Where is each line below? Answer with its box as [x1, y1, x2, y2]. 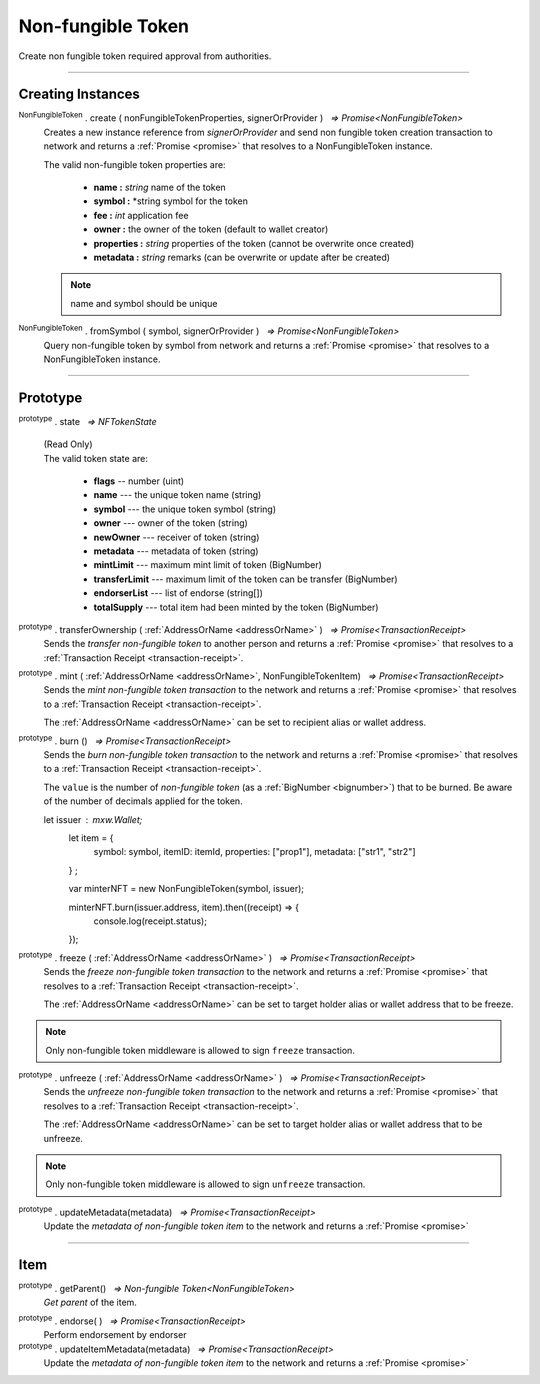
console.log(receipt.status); [93, 915, 207, 927]
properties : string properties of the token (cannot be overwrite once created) [93, 237, 415, 249]
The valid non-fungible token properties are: [43, 158, 226, 170]
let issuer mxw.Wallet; [43, 813, 143, 825]
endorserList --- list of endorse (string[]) [93, 587, 264, 599]
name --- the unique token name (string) [93, 489, 262, 501]
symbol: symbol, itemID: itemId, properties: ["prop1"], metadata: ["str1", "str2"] [93, 846, 416, 858]
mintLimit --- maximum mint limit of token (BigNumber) [93, 559, 322, 571]
